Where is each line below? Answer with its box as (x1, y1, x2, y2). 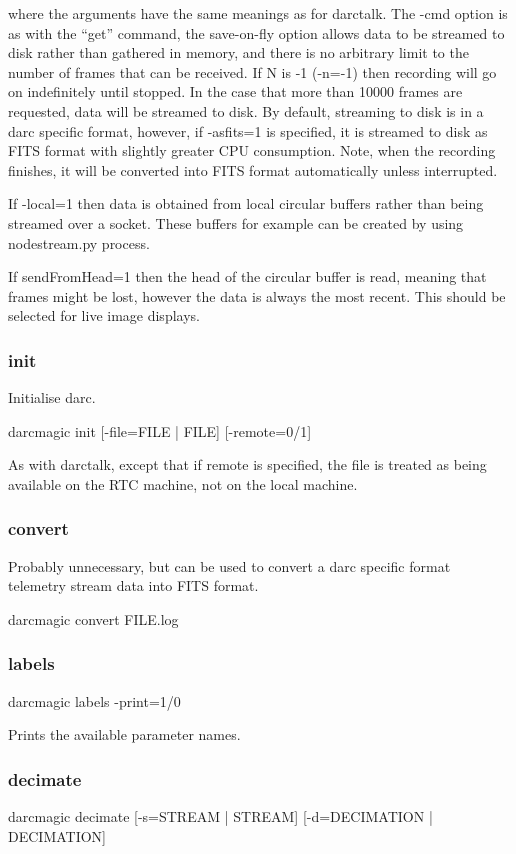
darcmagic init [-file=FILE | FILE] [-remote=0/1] (8, 420, 312, 441)
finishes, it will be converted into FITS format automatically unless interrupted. (8, 159, 498, 180)
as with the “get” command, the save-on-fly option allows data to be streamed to (8, 22, 505, 43)
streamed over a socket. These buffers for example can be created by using (8, 212, 464, 233)
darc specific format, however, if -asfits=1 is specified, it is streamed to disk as (8, 120, 488, 141)
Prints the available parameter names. (8, 724, 241, 745)
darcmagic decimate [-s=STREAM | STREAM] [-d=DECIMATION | (8, 806, 433, 827)
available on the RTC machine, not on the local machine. (8, 473, 358, 494)
